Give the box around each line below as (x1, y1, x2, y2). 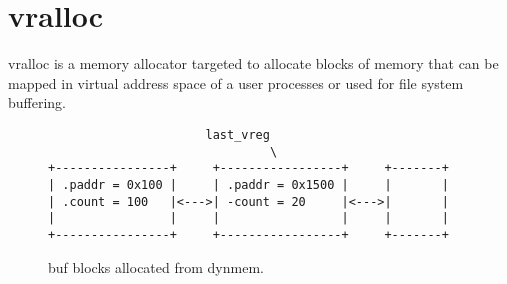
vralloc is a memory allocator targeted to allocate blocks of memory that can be (8, 53, 499, 74)
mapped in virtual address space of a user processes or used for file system (8, 72, 464, 93)
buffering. (8, 92, 67, 113)
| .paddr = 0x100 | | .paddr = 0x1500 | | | (48, 177, 449, 192)
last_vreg (205, 127, 270, 142)
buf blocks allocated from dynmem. (48, 256, 264, 277)
